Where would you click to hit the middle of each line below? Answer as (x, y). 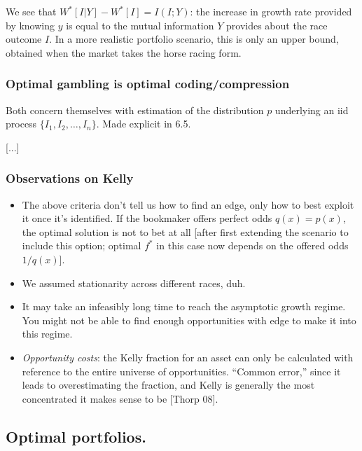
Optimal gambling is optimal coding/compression (148, 84)
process (21, 124)
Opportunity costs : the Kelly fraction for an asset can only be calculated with (188, 357)
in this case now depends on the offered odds (252, 245)
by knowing (30, 25)
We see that (31, 11)
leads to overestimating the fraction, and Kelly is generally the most (168, 385)
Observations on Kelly (70, 178)
